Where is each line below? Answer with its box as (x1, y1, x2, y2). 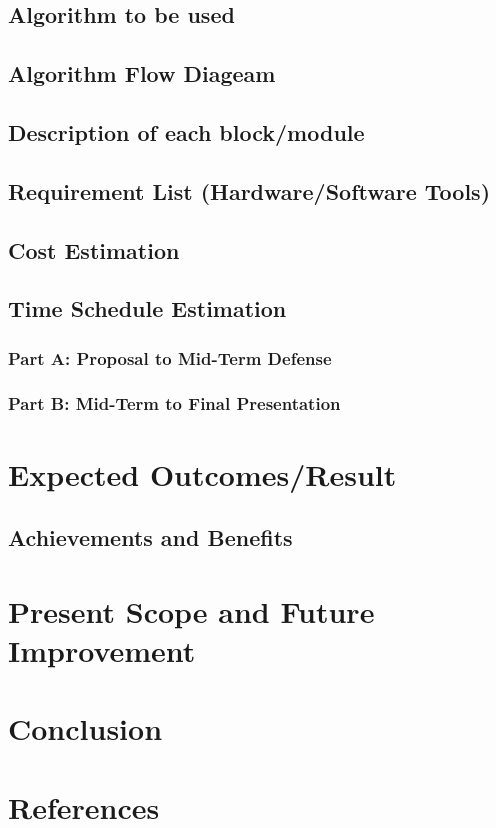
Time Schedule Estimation (8, 293, 287, 324)
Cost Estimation (8, 234, 180, 265)
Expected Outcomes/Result (8, 453, 397, 494)
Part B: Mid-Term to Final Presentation (8, 391, 341, 416)
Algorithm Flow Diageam (8, 58, 276, 89)
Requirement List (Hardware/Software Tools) (8, 175, 491, 206)
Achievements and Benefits (8, 522, 293, 553)
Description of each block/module (8, 116, 365, 147)
